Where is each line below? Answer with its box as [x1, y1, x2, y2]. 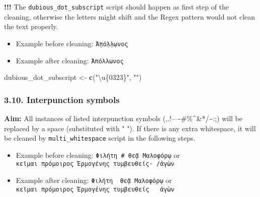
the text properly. [4, 21, 58, 32]
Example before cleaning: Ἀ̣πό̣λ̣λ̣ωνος [16, 38, 128, 48]
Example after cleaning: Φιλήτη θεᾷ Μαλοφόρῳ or [16, 175, 172, 185]
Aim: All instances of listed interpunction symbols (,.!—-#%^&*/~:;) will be [4, 113, 243, 123]
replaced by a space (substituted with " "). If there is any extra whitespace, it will [4, 123, 256, 133]
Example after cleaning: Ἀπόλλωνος [16, 55, 124, 65]
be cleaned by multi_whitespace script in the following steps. [4, 133, 196, 143]
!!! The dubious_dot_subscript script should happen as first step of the [4, 2, 229, 12]
